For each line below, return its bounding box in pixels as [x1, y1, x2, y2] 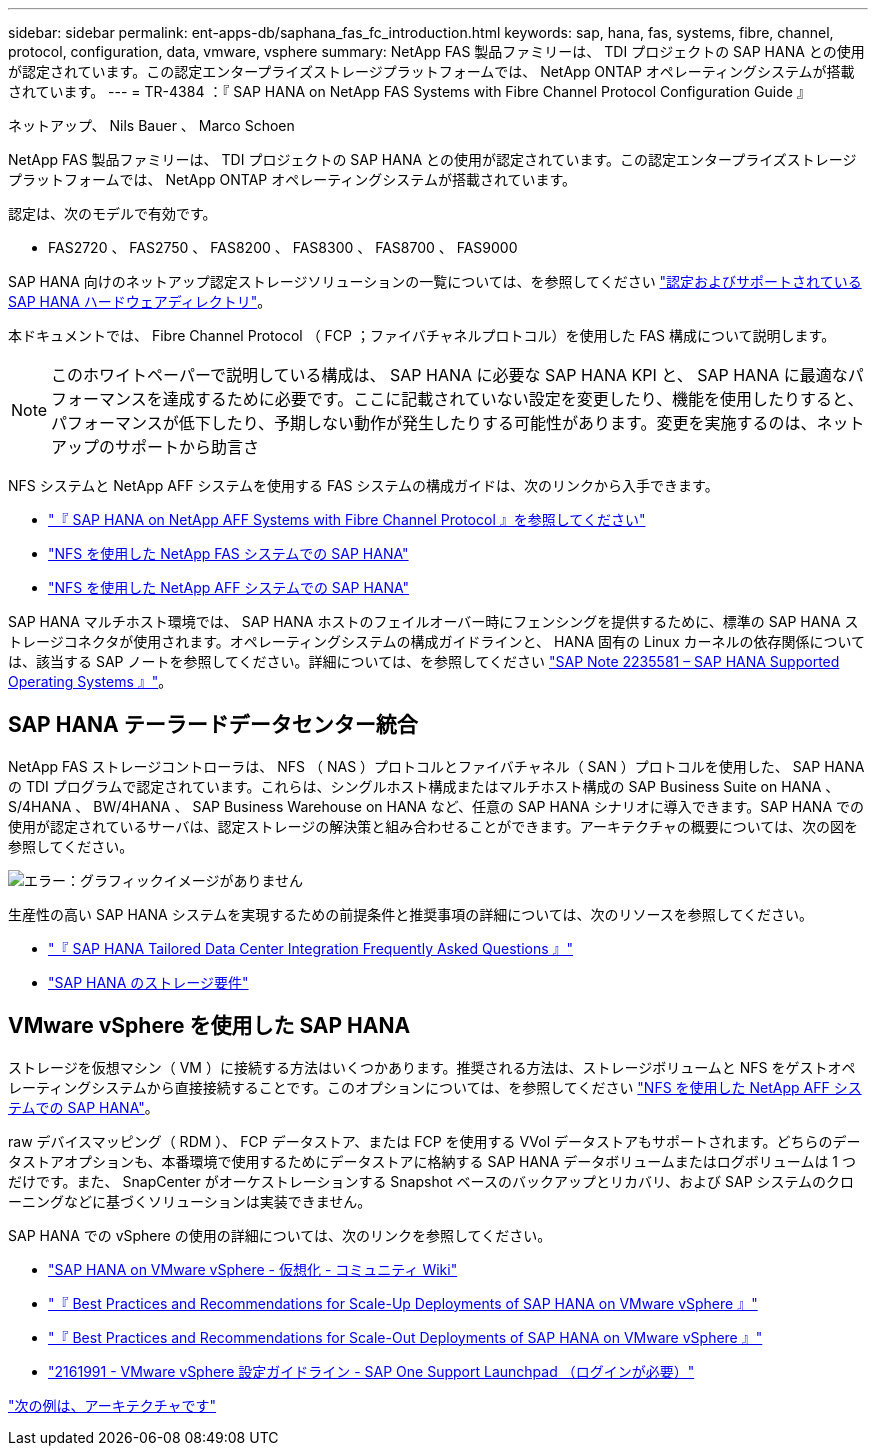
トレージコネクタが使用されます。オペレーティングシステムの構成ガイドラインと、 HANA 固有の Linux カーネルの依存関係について [8, 633, 866, 650]
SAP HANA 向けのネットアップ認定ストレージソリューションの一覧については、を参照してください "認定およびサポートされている [8, 273, 862, 290]
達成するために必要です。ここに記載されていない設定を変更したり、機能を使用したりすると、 [162, 389, 864, 409]
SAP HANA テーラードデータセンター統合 [8, 712, 418, 738]
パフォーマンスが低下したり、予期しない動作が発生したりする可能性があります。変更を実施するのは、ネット [51, 413, 865, 433]
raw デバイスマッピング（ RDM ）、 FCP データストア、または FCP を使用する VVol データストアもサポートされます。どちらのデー [8, 1132, 861, 1150]
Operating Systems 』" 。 [8, 673, 173, 690]
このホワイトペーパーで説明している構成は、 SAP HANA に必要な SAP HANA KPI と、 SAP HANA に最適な [51, 365, 848, 385]
